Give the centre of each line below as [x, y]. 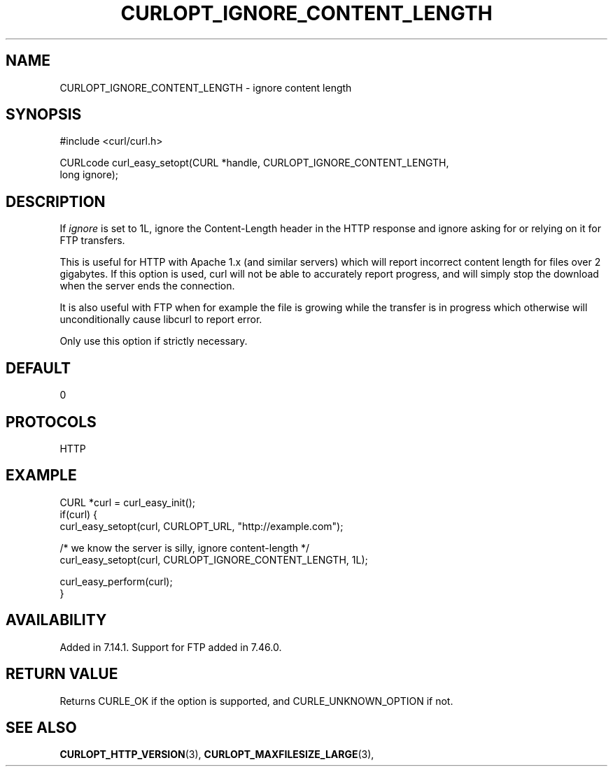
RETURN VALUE [62, 674]
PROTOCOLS [51, 422]
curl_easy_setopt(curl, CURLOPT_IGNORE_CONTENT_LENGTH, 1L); [214, 559]
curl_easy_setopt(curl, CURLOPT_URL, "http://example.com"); [202, 526]
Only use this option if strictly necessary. [154, 341]
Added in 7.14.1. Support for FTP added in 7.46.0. [171, 647]
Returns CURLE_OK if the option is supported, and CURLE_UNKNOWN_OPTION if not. [256, 701]
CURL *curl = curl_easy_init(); [127, 502]
